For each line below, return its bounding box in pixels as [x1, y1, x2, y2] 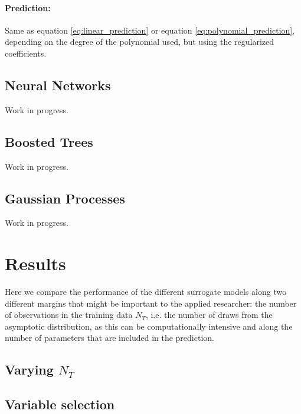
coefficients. [5, 47, 47, 59]
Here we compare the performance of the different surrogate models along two [5, 285, 287, 298]
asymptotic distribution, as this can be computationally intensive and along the [5, 320, 293, 332]
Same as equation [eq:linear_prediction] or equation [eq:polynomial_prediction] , [5, 24, 295, 36]
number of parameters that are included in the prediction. [5, 331, 214, 344]
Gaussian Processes [5, 189, 125, 207]
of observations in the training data [5, 308, 133, 321]
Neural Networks [5, 75, 111, 94]
